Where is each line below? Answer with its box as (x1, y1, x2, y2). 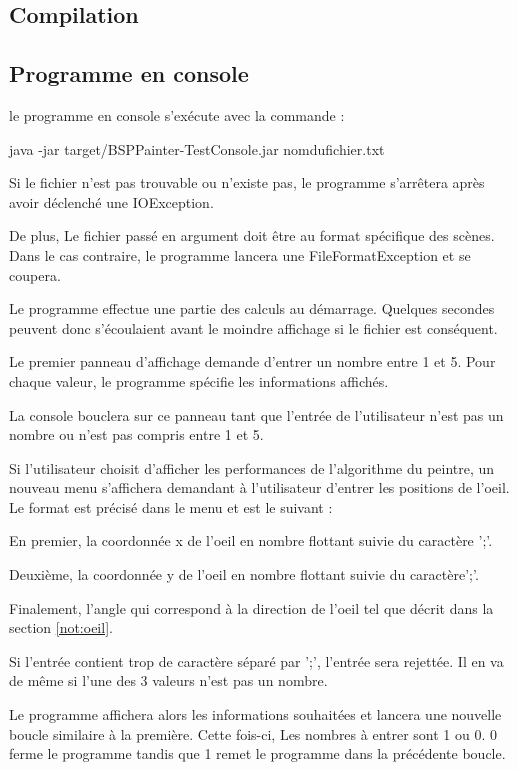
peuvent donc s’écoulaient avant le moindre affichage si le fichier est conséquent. (9, 317, 498, 338)
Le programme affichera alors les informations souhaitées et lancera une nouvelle (9, 704, 502, 725)
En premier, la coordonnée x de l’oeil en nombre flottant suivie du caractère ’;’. (9, 530, 493, 551)
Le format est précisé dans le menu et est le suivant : (9, 496, 333, 517)
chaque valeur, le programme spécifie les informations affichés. (9, 370, 389, 391)
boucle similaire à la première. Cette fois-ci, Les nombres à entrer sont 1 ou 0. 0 (9, 723, 498, 744)
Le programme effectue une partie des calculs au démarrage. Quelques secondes (9, 298, 495, 319)
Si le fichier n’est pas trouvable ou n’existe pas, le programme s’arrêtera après (9, 172, 485, 193)
